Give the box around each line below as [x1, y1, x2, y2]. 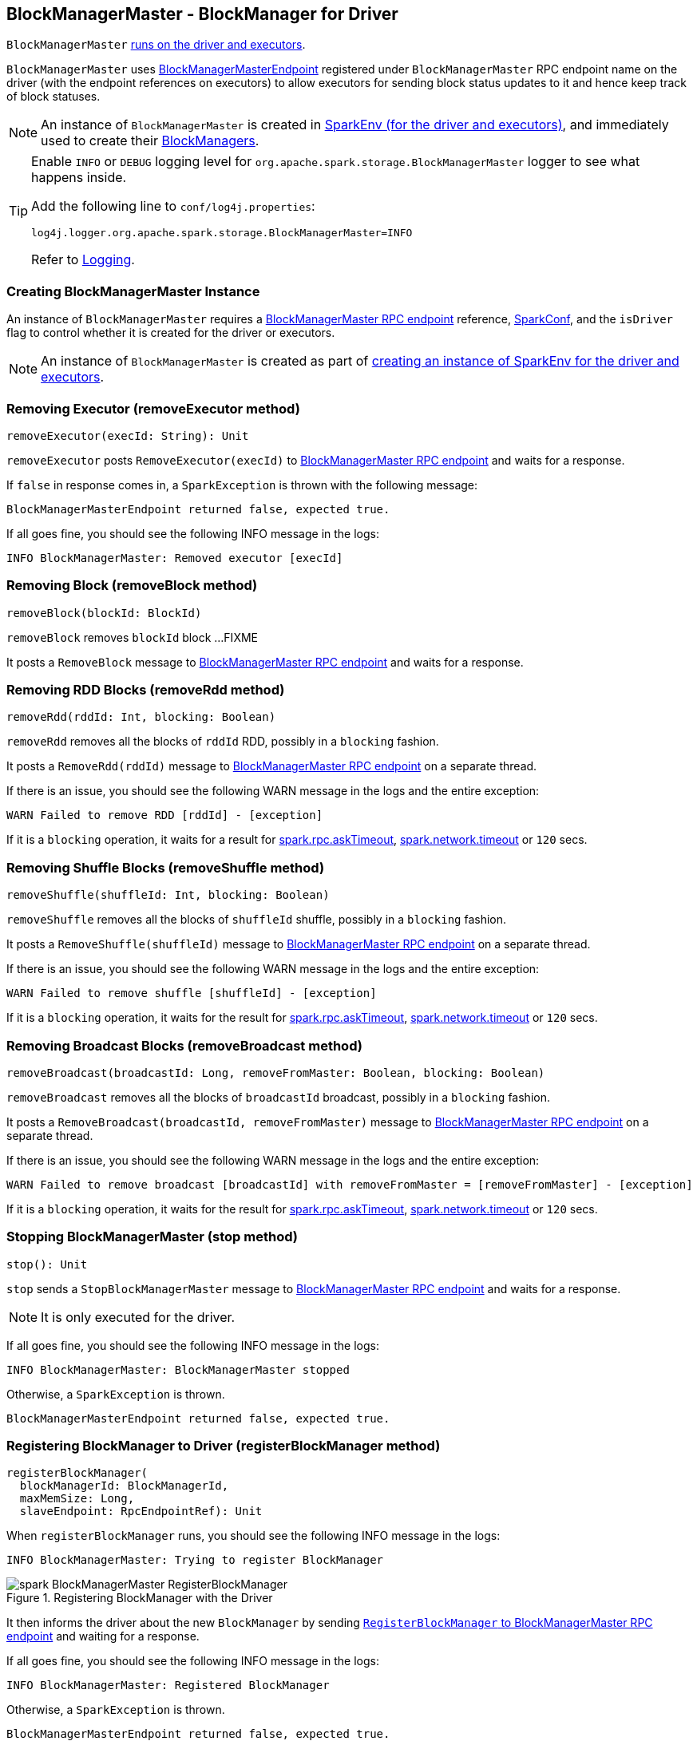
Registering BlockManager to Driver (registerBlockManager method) [6, 1438, 441, 1454]
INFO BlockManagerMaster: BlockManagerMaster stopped [6, 1363, 350, 1376]
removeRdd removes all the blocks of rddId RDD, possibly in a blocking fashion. [6, 734, 439, 749]
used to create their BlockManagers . [41, 133, 259, 149]
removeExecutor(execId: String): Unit [6, 429, 249, 442]
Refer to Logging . [31, 251, 135, 268]
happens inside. [31, 169, 127, 186]
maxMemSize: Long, [19, 1492, 135, 1506]
